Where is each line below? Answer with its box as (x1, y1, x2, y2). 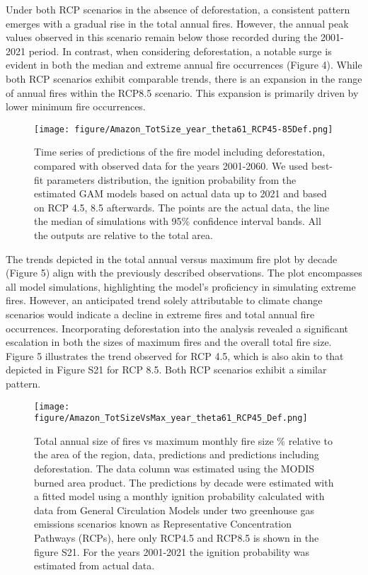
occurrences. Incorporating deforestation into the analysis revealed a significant (6, 320, 349, 335)
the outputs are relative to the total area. (34, 227, 213, 242)
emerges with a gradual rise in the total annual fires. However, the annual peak (6, 16, 349, 30)
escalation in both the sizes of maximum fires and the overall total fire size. (6, 335, 332, 349)
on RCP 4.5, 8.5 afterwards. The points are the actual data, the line (34, 199, 330, 214)
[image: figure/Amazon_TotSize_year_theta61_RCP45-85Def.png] (34, 124, 333, 134)
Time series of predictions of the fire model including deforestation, (34, 144, 326, 159)
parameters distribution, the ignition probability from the (46, 172, 297, 187)
